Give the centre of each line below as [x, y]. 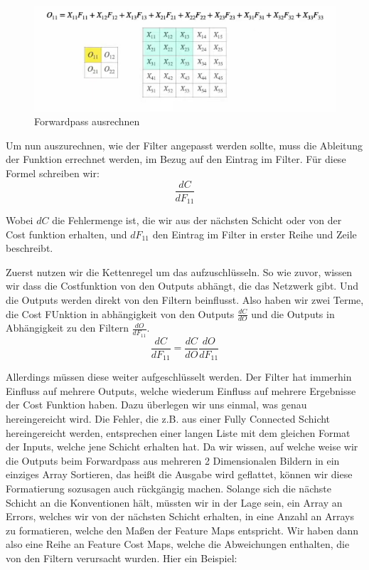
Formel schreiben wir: [53, 173]
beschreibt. [30, 248]
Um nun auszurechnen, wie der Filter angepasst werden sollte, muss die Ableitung [184, 145]
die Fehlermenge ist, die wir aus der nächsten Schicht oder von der [197, 220]
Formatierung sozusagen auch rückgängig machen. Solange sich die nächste [169, 488]
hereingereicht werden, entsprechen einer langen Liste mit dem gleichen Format [178, 432]
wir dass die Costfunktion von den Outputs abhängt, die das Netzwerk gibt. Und [182, 286]
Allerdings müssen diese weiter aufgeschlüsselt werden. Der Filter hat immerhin [179, 377]
